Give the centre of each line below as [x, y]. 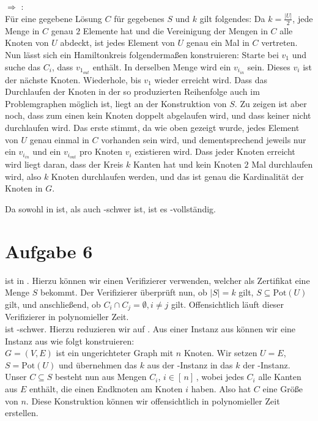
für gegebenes [139, 18]
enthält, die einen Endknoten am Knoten [106, 388]
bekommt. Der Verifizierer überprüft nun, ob [124, 292]
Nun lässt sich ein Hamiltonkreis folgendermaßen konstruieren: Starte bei [142, 54]
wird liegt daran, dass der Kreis [64, 164]
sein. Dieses [269, 66]
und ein [47, 151]
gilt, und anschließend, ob [53, 304]
